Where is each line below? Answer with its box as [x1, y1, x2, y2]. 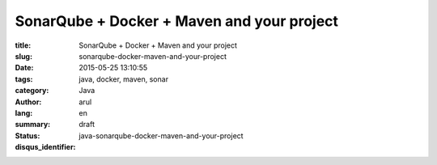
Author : [15, 97, 42, 107]
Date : [15, 63, 34, 73]
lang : [15, 108, 33, 117]
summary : [15, 120, 51, 129]
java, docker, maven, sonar [78, 74, 169, 84]
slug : [15, 51, 32, 61]
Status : [15, 130, 40, 141]
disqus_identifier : [15, 142, 76, 152]
